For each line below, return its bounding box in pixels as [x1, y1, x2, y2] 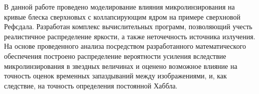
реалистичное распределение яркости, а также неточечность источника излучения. [4, 31, 255, 41]
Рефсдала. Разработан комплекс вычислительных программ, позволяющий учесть [4, 21, 252, 32]
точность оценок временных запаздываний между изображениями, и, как [4, 70, 227, 81]
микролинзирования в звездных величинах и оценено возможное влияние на [4, 60, 237, 71]
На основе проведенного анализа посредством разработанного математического [4, 41, 246, 51]
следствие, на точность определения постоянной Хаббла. [4, 80, 178, 90]
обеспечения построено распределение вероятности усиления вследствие [4, 50, 226, 61]
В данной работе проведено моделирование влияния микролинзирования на [4, 2, 235, 12]
